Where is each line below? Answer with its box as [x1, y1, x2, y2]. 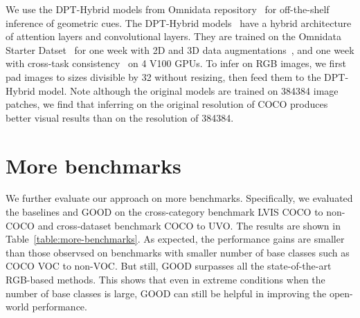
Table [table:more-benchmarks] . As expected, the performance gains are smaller [6, 232, 345, 246]
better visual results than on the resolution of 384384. [6, 110, 234, 124]
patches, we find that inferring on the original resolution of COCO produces [6, 97, 328, 111]
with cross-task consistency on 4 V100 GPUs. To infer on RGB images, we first [6, 56, 346, 71]
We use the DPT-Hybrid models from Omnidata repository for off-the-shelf [6, 2, 330, 16]
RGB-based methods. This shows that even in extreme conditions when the [6, 272, 325, 287]
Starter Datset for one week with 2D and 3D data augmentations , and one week [6, 42, 354, 57]
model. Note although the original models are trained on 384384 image [38, 83, 339, 97]
